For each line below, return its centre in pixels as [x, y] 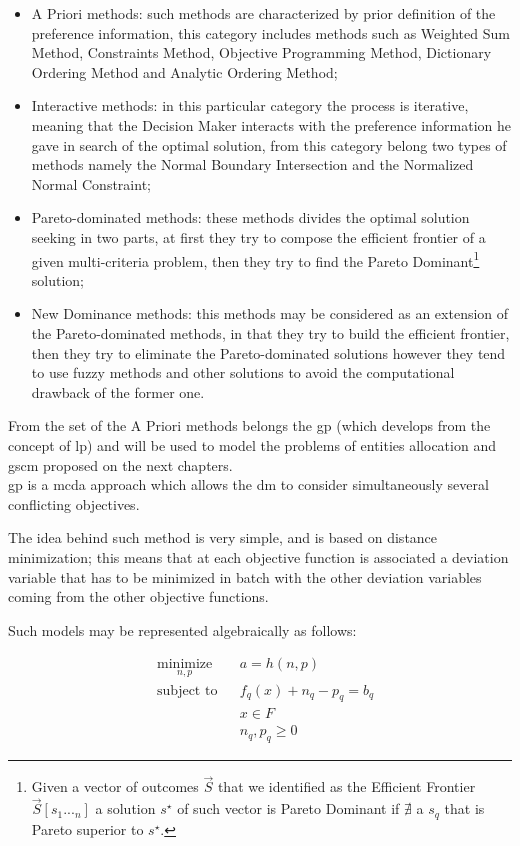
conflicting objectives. [74, 503]
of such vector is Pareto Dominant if [288, 808]
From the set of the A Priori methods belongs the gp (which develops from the [249, 425]
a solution [125, 808]
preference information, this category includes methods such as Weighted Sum [270, 32]
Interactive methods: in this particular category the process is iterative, [250, 105]
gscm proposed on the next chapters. [120, 464]
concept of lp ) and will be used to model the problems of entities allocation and [252, 444]
